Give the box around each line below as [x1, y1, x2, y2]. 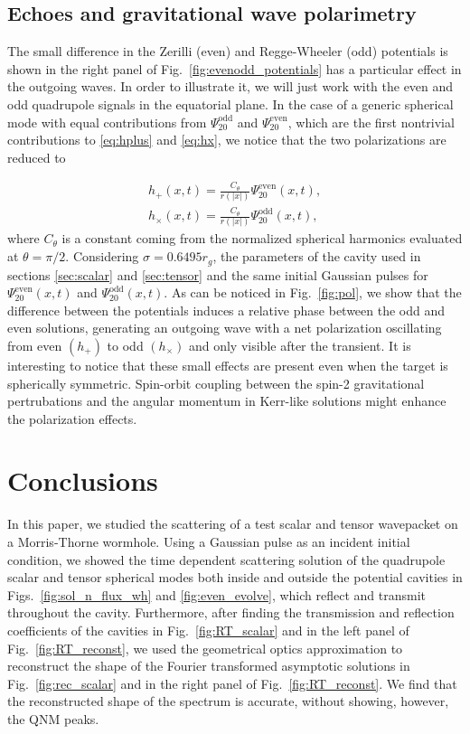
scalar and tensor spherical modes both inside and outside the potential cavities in [7, 568, 463, 587]
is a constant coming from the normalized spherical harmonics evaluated [61, 229, 463, 248]
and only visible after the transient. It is [188, 335, 411, 354]
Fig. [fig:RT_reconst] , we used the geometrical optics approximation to [7, 638, 403, 657]
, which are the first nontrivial [287, 112, 455, 131]
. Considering [65, 247, 139, 266]
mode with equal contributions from [7, 112, 207, 131]
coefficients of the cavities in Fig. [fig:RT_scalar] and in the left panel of [7, 620, 409, 639]
